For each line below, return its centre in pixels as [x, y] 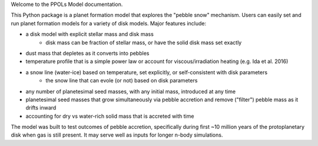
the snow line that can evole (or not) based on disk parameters [122, 81]
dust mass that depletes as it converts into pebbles [87, 53]
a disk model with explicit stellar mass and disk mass [90, 34]
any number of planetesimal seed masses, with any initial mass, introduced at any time [130, 91]
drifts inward [41, 108]
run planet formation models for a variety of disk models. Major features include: [108, 23]
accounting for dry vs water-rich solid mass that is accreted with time [110, 116]
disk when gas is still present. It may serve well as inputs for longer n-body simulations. [117, 135]
